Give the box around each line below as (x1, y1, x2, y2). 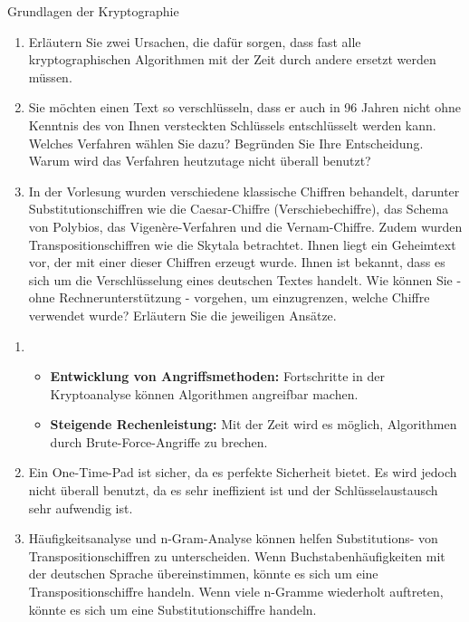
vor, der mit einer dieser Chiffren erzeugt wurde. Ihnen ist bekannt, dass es (28, 253, 445, 272)
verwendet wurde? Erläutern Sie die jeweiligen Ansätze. (28, 305, 337, 324)
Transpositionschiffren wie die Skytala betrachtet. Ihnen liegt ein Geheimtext (28, 234, 456, 254)
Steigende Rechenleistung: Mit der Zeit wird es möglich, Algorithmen (50, 415, 457, 434)
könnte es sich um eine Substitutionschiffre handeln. (28, 599, 317, 618)
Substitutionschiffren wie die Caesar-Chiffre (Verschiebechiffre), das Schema (28, 199, 449, 218)
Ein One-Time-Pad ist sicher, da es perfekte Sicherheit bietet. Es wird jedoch (28, 463, 457, 482)
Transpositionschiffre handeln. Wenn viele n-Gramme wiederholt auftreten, (28, 582, 444, 601)
